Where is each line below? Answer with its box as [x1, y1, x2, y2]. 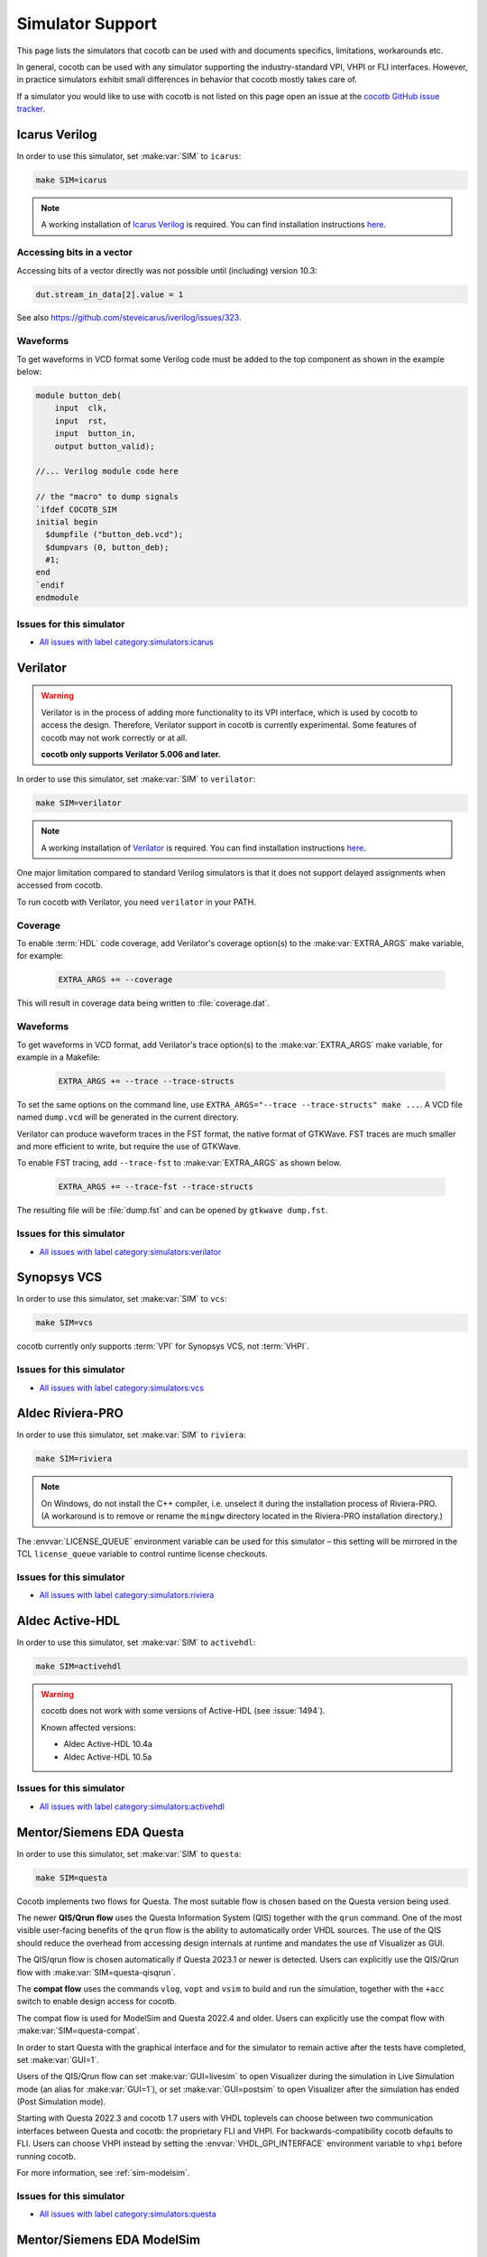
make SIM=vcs [35, 1318, 94, 1328]
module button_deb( [35, 391, 122, 401]
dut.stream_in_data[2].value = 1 [35, 289, 184, 300]
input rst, [54, 415, 108, 426]
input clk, [54, 403, 108, 413]
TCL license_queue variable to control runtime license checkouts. [16, 1548, 268, 1559]
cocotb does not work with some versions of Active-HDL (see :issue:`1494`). [41, 1705, 326, 1716]
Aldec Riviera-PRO [16, 1406, 124, 1421]
